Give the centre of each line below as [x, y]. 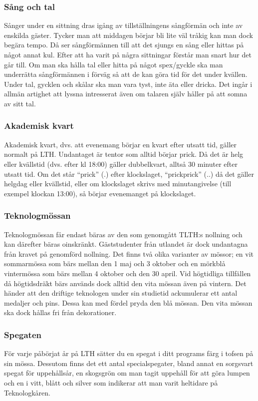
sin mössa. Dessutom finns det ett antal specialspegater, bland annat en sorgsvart [129, 363]
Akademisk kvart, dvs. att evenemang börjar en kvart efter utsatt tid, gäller [120, 144]
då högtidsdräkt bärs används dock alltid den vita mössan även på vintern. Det [125, 283]
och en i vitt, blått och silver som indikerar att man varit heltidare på [111, 382]
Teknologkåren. [27, 392]
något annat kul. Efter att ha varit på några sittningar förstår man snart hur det [128, 54]
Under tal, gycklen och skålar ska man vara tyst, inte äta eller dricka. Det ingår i [128, 84]
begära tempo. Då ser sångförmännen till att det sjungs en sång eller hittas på [124, 45]
